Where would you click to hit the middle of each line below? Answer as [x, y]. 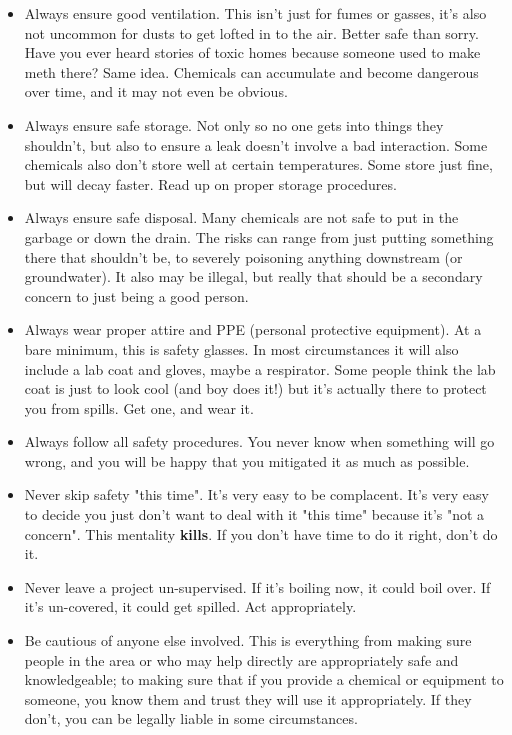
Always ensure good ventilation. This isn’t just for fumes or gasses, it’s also [255, 13]
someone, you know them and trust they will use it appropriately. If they [248, 698]
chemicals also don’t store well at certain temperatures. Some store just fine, [258, 164]
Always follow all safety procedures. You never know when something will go [259, 441]
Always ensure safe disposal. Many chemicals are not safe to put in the [241, 217]
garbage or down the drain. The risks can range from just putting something [259, 236]
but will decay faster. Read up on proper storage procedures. [210, 183]
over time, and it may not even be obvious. [156, 91]
